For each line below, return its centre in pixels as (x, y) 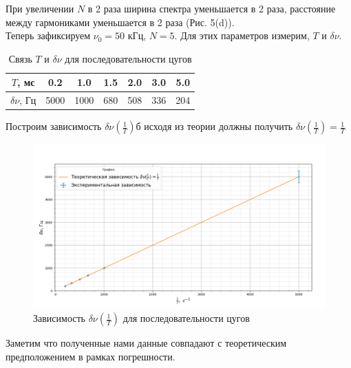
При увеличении (40, 8)
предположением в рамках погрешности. (91, 356)
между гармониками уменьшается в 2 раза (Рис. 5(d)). (120, 22)
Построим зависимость (54, 126)
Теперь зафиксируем (48, 35)
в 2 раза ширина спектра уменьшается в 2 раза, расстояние (212, 8)
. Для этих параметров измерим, (242, 35)
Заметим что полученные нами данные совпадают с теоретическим (146, 343)
